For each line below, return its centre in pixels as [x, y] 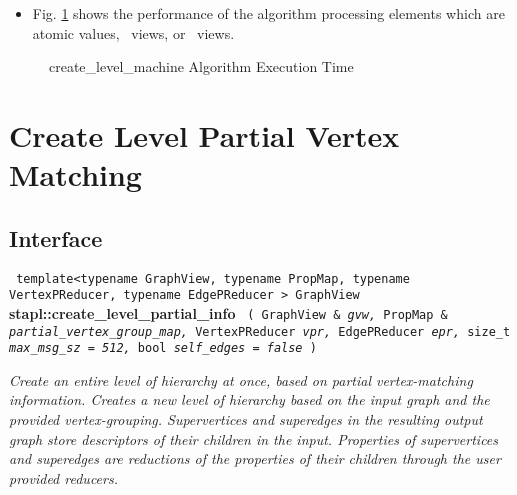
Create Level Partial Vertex [204, 134]
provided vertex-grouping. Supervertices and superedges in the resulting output [246, 419]
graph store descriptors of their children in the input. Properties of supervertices [254, 438]
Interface [56, 237]
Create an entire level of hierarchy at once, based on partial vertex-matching [241, 379]
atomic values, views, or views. [133, 32]
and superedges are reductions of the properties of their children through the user [255, 458]
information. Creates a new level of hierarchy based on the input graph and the [249, 399]
